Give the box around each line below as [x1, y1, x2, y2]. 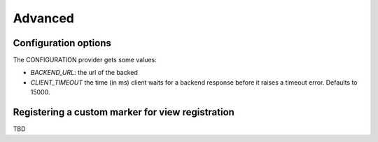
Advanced [13, 10, 75, 26]
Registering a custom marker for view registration [13, 106, 234, 118]
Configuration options [13, 37, 112, 49]
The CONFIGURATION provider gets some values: [13, 56, 157, 64]
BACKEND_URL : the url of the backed [30, 69, 138, 77]
